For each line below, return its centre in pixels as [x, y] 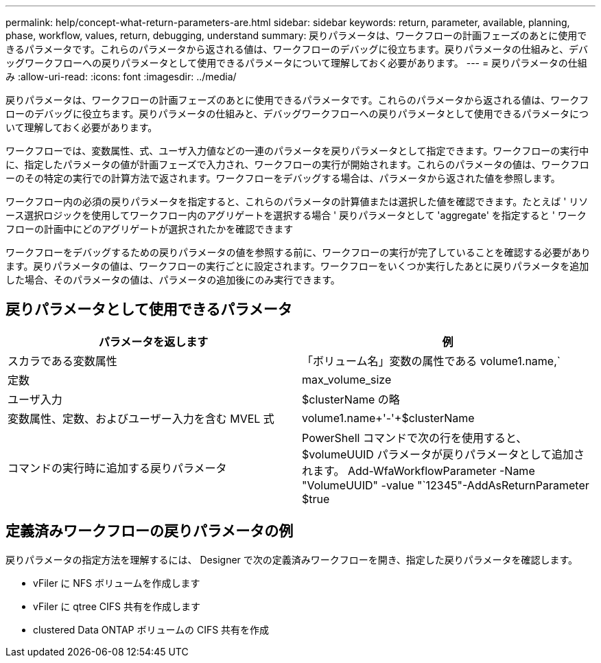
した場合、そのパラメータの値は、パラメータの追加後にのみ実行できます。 [173, 280]
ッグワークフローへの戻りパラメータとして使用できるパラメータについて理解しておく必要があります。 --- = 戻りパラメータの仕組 [296, 63]
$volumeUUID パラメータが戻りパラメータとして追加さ [443, 454]
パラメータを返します [153, 341]
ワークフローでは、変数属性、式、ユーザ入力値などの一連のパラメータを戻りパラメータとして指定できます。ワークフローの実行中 [297, 151]
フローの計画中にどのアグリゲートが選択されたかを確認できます [150, 229]
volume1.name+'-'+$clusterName [388, 418]
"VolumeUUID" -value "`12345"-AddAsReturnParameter [446, 485]
